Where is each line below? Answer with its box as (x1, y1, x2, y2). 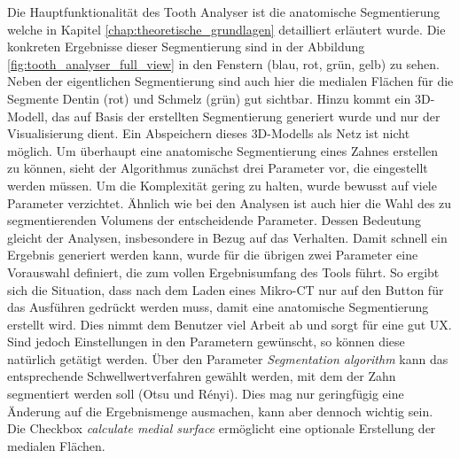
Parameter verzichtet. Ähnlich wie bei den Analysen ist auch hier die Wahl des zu (7, 193, 452, 212)
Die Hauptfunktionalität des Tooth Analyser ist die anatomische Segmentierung (7, 3, 441, 20)
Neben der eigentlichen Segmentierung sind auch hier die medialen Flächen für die (7, 72, 454, 90)
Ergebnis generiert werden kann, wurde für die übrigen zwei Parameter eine (7, 245, 418, 264)
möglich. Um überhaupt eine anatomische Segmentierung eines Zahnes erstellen (7, 141, 439, 159)
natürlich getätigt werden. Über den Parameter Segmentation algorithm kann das (7, 349, 448, 368)
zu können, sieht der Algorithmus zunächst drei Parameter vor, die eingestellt (7, 159, 428, 177)
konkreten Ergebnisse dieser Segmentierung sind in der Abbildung (7, 37, 365, 56)
